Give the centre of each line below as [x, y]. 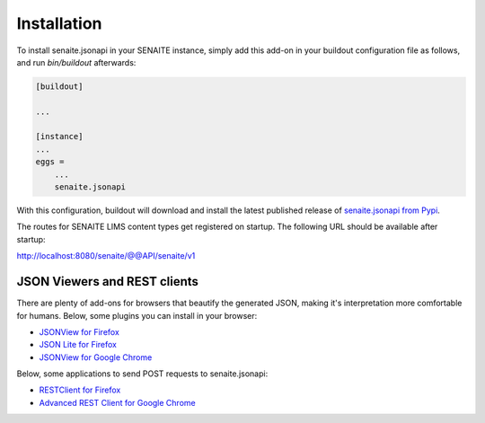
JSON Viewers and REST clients [108, 282]
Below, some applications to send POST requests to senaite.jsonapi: [142, 374]
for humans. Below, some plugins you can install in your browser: [137, 315]
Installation [59, 23]
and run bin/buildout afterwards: [76, 62]
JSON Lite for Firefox [78, 345]
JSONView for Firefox [79, 331]
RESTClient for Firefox [80, 390]
